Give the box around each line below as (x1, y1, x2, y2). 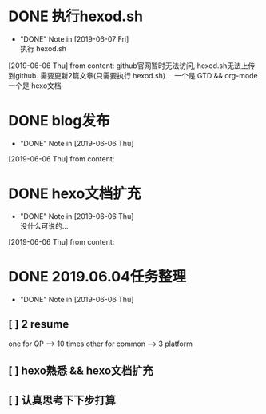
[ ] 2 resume (8, 317, 69, 332)
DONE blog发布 (8, 112, 110, 130)
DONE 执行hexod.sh (8, 7, 144, 26)
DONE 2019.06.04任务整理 (8, 268, 186, 285)
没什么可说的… (19, 221, 69, 230)
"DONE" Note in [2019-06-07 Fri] (19, 34, 129, 44)
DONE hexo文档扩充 (8, 185, 141, 203)
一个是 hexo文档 (8, 81, 62, 90)
